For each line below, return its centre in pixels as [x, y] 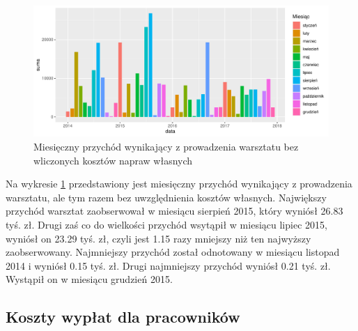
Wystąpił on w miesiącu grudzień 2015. [89, 279]
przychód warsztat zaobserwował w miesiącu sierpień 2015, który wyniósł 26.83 [174, 211]
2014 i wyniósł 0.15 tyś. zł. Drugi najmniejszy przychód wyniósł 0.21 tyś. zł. [168, 265]
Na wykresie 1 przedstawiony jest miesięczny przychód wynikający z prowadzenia [179, 184]
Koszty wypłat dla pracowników [123, 317]
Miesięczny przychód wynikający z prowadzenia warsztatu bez [166, 146]
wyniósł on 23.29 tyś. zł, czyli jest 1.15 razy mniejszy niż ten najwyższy [158, 238]
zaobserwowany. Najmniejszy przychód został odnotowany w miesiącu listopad [173, 252]
